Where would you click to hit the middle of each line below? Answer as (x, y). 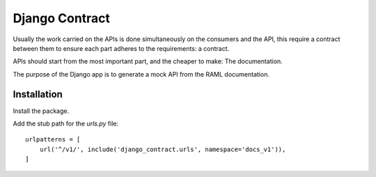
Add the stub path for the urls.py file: (66, 124)
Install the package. (41, 111)
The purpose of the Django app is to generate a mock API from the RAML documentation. (141, 74)
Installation (38, 94)
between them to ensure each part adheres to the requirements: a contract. (121, 48)
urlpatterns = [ (53, 140)
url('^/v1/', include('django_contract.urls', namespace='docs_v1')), (163, 149)
